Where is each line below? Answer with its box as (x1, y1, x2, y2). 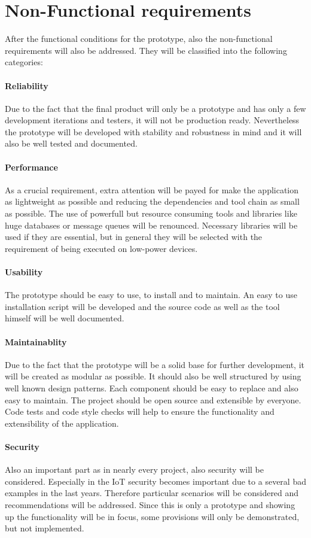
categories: (5, 56, 43, 68)
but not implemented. (5, 522, 84, 534)
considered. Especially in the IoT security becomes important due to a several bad (5, 475, 306, 487)
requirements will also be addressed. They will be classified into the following (5, 44, 287, 56)
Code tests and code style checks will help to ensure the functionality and (5, 405, 275, 418)
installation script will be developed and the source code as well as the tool (5, 300, 280, 312)
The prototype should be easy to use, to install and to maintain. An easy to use (5, 288, 297, 301)
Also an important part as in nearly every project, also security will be (5, 463, 264, 476)
